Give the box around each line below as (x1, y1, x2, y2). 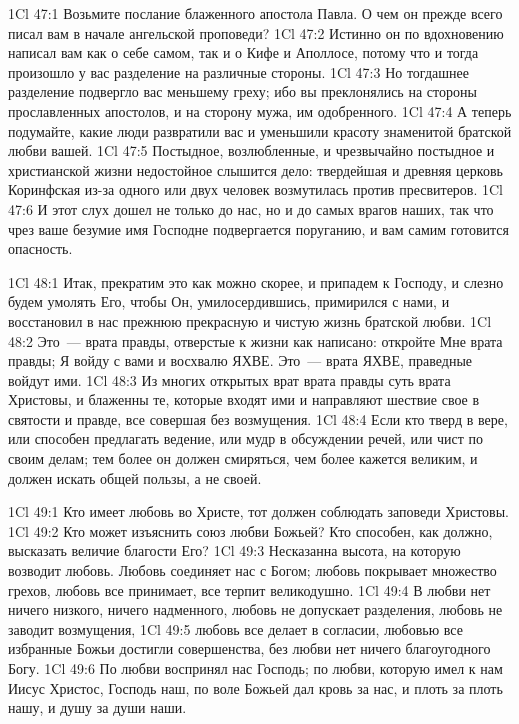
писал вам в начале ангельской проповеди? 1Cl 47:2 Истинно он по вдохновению (8, 22, 504, 43)
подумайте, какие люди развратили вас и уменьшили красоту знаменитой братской (8, 120, 512, 141)
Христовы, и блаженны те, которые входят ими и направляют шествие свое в (8, 389, 480, 410)
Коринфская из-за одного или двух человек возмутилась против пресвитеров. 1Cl (8, 179, 504, 200)
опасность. (8, 238, 73, 259)
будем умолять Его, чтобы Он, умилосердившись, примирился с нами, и (8, 291, 450, 312)
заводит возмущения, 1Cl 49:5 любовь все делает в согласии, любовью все (8, 618, 463, 639)
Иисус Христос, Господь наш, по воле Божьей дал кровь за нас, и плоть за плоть (8, 677, 503, 698)
